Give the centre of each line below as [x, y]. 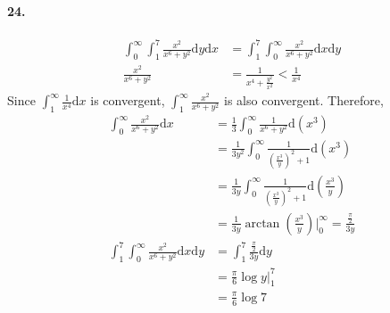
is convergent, [128, 100]
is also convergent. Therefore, [304, 100]
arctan [262, 223]
